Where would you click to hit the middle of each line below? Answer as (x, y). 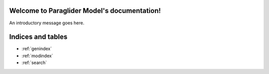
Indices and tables (38, 37)
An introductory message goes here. (47, 23)
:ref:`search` (34, 63)
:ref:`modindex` (37, 56)
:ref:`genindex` (37, 49)
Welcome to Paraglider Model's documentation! (85, 11)
